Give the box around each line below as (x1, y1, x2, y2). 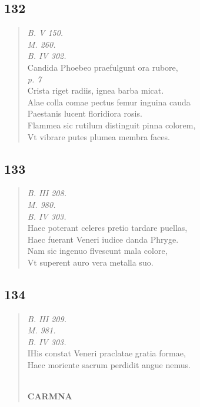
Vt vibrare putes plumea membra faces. (27, 130, 170, 143)
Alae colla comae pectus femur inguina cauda (27, 95, 191, 108)
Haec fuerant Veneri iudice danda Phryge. (27, 233, 179, 245)
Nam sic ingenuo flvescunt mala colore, (27, 244, 168, 257)
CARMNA (27, 390, 72, 402)
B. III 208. (27, 187, 66, 199)
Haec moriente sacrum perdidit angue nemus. (27, 359, 191, 371)
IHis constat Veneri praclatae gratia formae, (27, 347, 186, 359)
